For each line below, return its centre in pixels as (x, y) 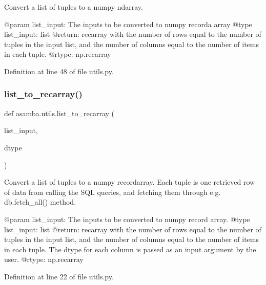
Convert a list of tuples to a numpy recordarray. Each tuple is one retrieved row (130, 182)
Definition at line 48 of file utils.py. (59, 71)
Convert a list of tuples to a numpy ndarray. (74, 7)
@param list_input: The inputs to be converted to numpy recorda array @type (128, 24)
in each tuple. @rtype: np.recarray (58, 54)
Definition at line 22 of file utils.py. (59, 276)
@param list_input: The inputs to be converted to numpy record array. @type (127, 219)
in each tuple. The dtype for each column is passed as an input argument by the (130, 249)
